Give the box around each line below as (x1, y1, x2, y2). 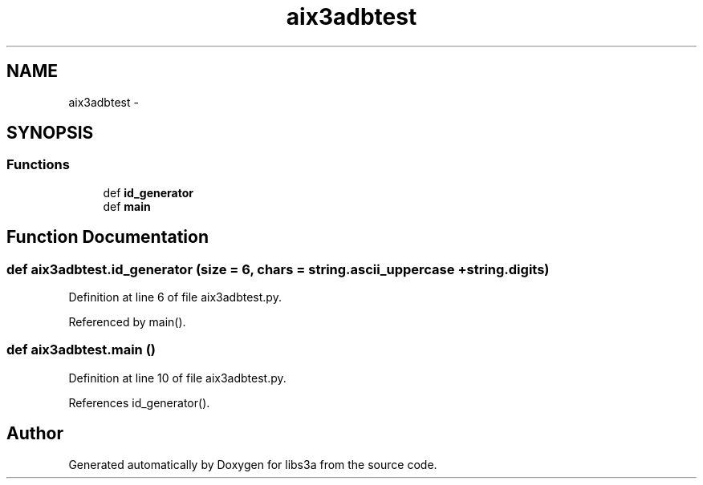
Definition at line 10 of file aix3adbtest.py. (68, 370, 286, 385)
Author (6, 423, 63, 444)
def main (103, 199, 151, 213)
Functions (6, 156, 70, 173)
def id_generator (103, 185, 193, 200)
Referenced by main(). (68, 315, 186, 329)
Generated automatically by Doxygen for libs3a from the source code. (68, 457, 437, 471)
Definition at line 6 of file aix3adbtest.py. (68, 290, 282, 305)
